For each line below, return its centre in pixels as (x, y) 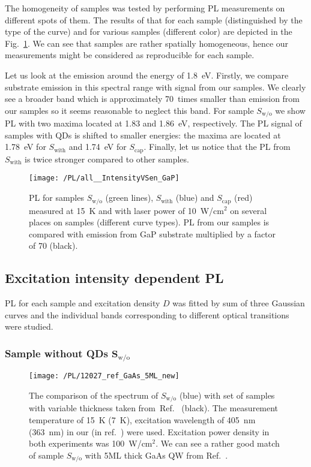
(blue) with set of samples (227, 395)
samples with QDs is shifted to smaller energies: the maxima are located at (143, 135)
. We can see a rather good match (218, 443)
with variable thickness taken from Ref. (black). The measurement (154, 408)
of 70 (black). (53, 245)
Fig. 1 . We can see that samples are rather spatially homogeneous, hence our (147, 43)
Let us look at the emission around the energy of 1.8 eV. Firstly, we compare (147, 75)
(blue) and (195, 198)
